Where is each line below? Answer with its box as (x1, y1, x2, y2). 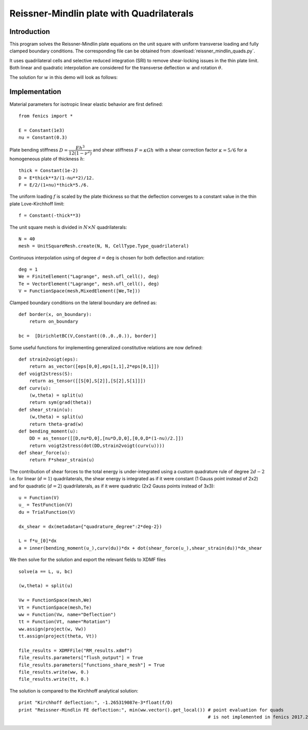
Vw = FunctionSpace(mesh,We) (18, 597, 92, 603)
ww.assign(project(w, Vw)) (18, 626, 87, 632)
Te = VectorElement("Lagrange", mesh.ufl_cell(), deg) (18, 280, 160, 287)
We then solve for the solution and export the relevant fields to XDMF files (9, 556, 166, 563)
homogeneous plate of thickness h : (9, 156, 85, 162)
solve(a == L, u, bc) (18, 568, 73, 574)
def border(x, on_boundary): (18, 311, 92, 317)
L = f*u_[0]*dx (18, 538, 57, 544)
